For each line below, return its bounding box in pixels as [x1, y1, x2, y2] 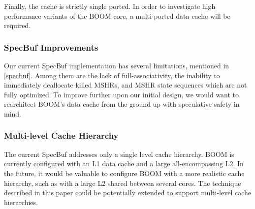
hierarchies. [4, 197, 38, 207]
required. [4, 20, 31, 30]
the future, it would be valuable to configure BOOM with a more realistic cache [4, 168, 245, 178]
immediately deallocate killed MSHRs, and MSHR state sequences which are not [4, 80, 247, 90]
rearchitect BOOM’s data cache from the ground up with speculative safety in [4, 99, 240, 109]
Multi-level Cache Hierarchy [4, 129, 119, 142]
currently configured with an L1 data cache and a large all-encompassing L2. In [4, 158, 244, 169]
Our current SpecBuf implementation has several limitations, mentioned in [4, 60, 229, 70]
